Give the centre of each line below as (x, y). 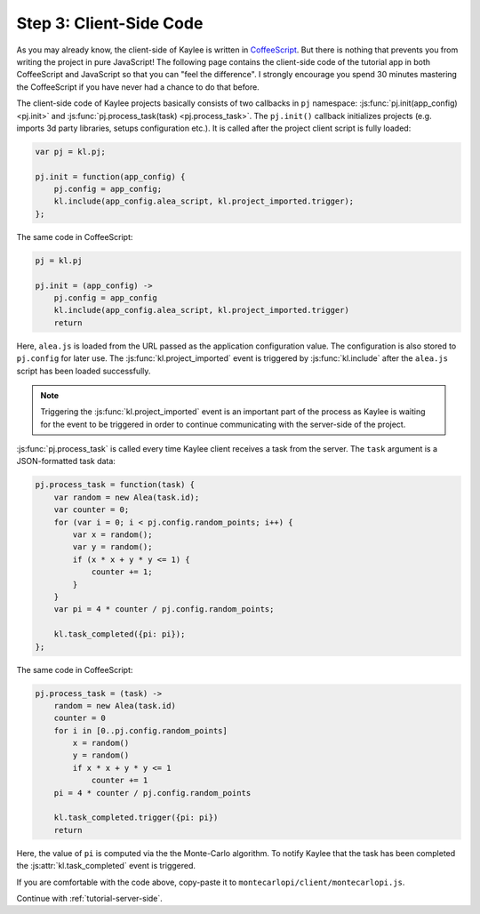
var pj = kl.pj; (71, 152)
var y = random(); (112, 547)
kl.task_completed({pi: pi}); (120, 634)
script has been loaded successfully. (84, 371)
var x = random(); (112, 535)
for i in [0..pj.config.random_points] (141, 730)
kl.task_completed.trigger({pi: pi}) (136, 818)
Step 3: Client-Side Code (110, 23)
